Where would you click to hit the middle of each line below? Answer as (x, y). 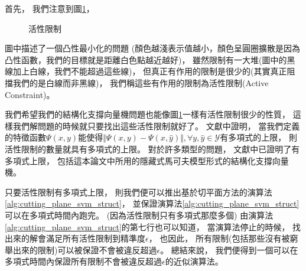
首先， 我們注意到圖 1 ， (50, 8)
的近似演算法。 (194, 261)
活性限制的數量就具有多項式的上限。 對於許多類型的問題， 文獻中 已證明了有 (152, 148)
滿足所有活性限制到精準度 (95, 238)
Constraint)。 (30, 94)
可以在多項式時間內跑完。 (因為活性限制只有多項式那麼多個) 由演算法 (139, 215)
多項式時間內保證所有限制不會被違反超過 (83, 261)
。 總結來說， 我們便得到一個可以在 (229, 249)
